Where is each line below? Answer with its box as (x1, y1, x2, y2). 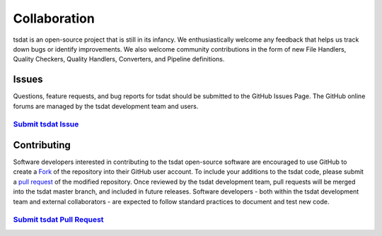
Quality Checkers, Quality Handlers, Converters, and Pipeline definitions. (13, 55, 225, 64)
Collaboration (13, 11, 95, 26)
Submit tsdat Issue (13, 119, 79, 129)
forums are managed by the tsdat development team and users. (13, 102, 199, 110)
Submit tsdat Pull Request (13, 215, 104, 225)
